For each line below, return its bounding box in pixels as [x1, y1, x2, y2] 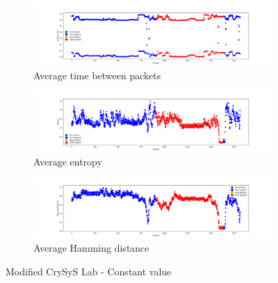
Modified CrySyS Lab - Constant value [6, 264, 172, 278]
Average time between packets [33, 67, 161, 82]
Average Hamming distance [33, 240, 149, 254]
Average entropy [33, 154, 102, 168]
